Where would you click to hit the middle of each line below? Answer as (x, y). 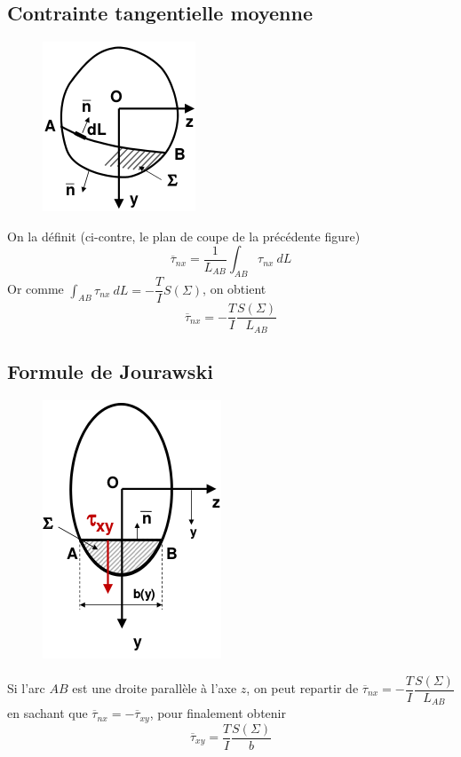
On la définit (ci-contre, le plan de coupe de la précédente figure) (184, 236)
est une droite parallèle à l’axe (155, 688)
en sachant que (48, 713)
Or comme (36, 289)
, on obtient (234, 289)
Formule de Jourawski (110, 371)
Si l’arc (26, 688)
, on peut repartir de (302, 688)
